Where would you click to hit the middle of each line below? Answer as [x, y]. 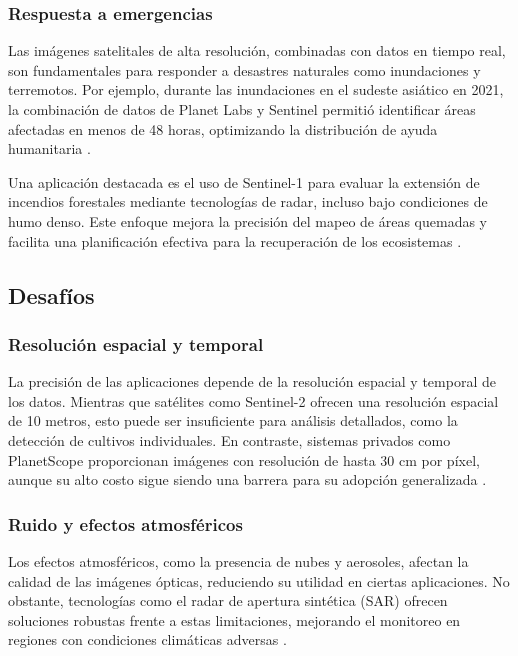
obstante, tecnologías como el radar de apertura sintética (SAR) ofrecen [228, 600]
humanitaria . [49, 148]
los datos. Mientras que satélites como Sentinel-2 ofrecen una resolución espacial [253, 400]
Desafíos [51, 294]
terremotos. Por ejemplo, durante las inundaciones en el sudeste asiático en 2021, [256, 89]
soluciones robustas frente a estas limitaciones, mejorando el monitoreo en [234, 619]
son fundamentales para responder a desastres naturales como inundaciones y [244, 69]
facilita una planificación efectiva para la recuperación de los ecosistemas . [235, 240]
